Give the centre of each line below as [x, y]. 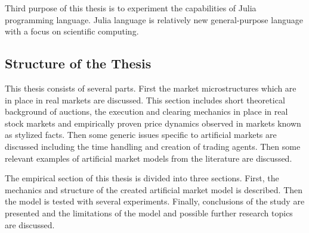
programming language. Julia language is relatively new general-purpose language [154, 19]
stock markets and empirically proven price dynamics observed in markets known [153, 123]
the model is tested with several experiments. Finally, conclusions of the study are [155, 201]
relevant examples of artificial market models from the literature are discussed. [149, 158]
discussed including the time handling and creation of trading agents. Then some [153, 146]
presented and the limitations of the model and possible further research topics [149, 212]
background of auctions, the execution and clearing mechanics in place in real [146, 111]
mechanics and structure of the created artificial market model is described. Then [154, 189]
